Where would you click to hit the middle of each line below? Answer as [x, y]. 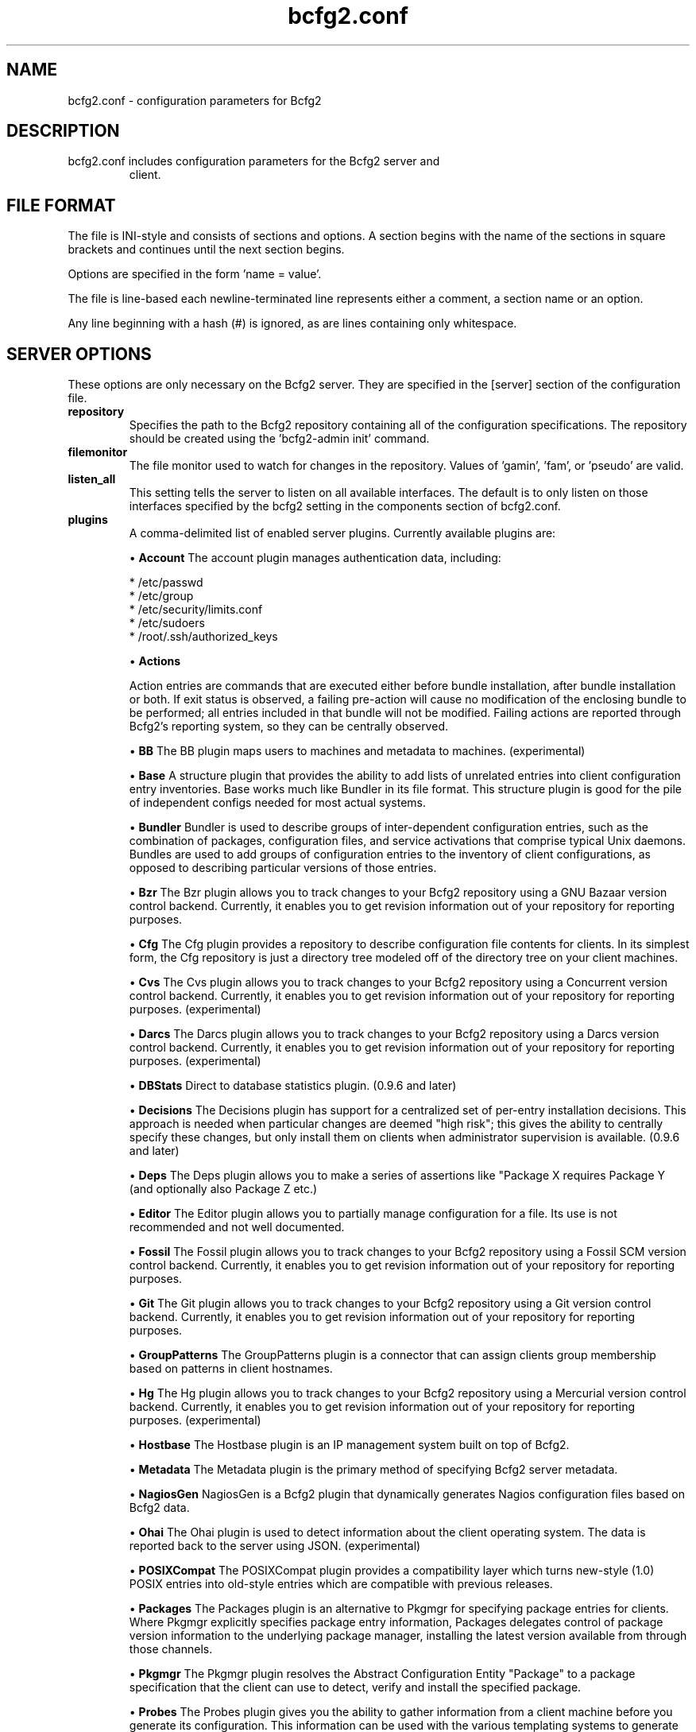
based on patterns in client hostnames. [231, 1369]
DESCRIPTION [63, 131]
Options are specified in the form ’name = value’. [195, 274]
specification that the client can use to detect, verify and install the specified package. [355, 1687]
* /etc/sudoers [167, 623]
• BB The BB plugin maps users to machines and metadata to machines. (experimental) [357, 751]
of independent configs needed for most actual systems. [278, 803]
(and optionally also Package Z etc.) [223, 1189]
